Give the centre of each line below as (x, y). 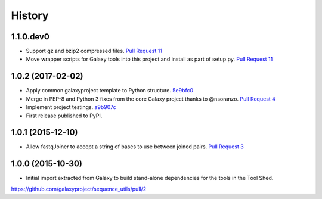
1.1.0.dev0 (30, 37)
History (30, 15)
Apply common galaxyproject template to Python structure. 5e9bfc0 (110, 91)
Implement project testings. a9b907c (71, 107)
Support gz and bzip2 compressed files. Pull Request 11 (94, 51)
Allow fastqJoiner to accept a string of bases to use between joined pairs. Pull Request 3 (135, 147)
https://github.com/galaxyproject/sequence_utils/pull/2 (79, 189)
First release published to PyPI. (64, 116)
